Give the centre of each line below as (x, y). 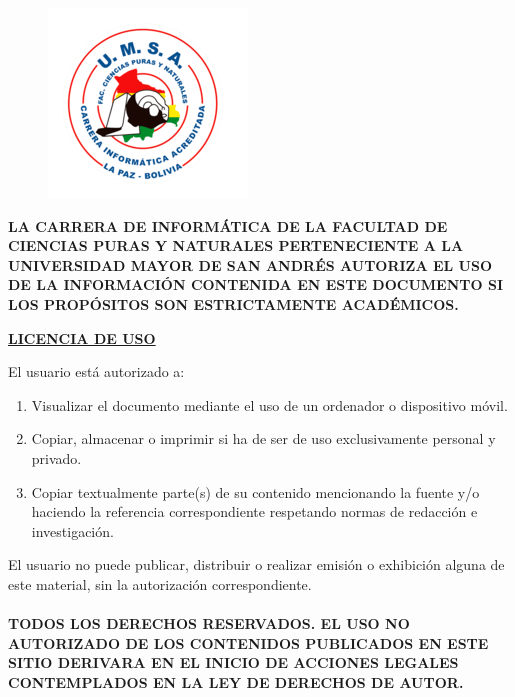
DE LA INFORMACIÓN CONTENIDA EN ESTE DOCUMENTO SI (255, 284)
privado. (56, 457)
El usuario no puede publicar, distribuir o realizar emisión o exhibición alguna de (256, 564)
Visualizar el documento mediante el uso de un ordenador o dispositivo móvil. (269, 404)
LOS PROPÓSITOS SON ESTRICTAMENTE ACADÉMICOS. (233, 303)
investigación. (72, 530)
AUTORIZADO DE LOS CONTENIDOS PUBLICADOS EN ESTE (248, 642)
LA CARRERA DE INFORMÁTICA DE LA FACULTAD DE (228, 225)
